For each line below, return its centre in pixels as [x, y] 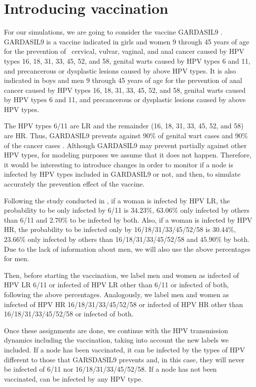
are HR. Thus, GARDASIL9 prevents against [73, 135]
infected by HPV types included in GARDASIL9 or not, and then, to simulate [122, 174]
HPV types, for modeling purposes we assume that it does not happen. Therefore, [128, 155]
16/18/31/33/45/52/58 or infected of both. [69, 314]
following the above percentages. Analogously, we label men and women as [117, 294]
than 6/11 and [26, 219]
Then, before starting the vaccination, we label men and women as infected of [122, 275]
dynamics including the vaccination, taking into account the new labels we [116, 340]
